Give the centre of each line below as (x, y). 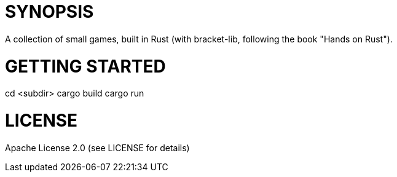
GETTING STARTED (85, 66)
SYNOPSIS (49, 12)
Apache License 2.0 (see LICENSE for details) (97, 147)
